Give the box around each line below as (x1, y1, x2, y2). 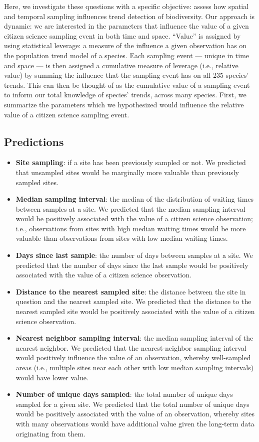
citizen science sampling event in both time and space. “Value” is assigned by (4, 30, 241, 41)
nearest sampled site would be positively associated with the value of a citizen (15, 306, 255, 317)
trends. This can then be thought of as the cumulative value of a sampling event (4, 79, 250, 90)
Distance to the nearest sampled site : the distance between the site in (15, 286, 246, 297)
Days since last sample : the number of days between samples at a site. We (15, 250, 253, 260)
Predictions (4, 133, 64, 149)
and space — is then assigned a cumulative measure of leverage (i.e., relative (4, 60, 238, 70)
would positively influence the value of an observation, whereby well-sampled (15, 352, 251, 363)
